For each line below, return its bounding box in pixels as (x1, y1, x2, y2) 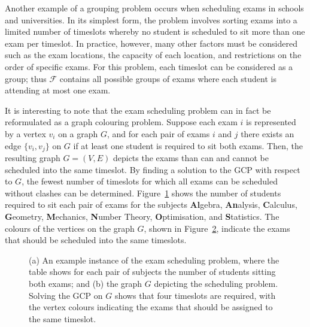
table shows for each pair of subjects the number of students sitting (29, 265, 276, 278)
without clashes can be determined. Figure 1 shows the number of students (5, 186, 281, 199)
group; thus (5, 72, 47, 84)
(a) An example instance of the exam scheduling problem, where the (29, 253, 279, 266)
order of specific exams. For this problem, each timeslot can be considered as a (5, 60, 293, 72)
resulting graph (5, 151, 60, 163)
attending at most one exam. (5, 84, 111, 96)
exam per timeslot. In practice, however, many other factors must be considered (5, 37, 297, 49)
